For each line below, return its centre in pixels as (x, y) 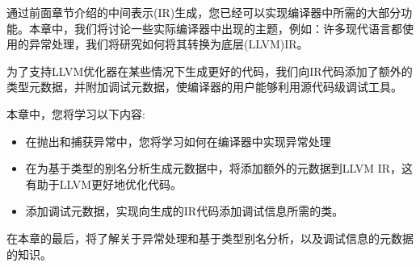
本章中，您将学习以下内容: (76, 113)
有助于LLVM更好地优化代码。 (104, 184)
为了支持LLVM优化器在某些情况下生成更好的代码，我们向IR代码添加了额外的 (210, 71)
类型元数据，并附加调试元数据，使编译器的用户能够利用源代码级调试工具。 (204, 87)
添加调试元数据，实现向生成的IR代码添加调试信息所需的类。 (185, 211)
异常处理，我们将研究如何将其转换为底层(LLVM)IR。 (168, 44)
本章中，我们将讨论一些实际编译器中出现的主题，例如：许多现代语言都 (215, 28)
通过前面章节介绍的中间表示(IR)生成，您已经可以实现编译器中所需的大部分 (204, 12)
